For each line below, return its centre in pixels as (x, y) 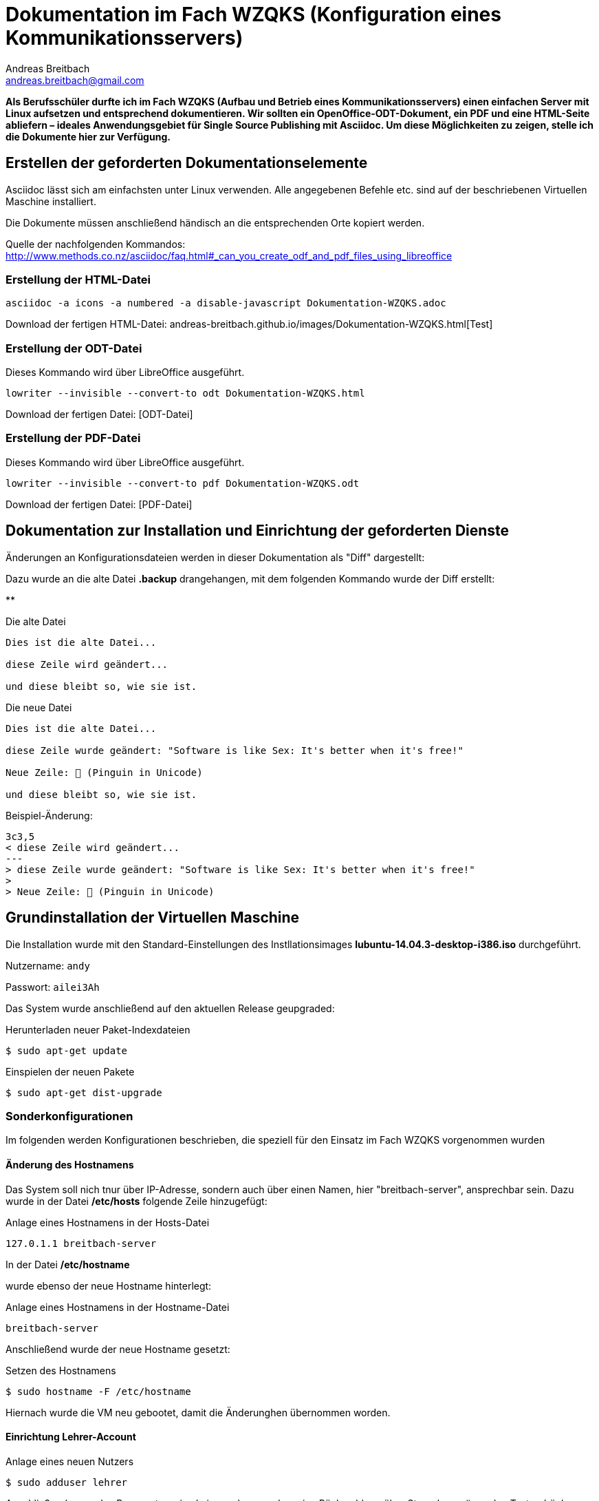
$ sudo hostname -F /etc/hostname (98, 1391)
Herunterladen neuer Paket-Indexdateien (98, 1029)
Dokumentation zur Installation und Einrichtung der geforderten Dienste (258, 531)
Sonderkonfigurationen (69, 1116)
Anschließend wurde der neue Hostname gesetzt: (118, 1349)
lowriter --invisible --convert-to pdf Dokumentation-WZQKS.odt (183, 483)
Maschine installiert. (51, 201)
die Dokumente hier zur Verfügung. (88, 136)
